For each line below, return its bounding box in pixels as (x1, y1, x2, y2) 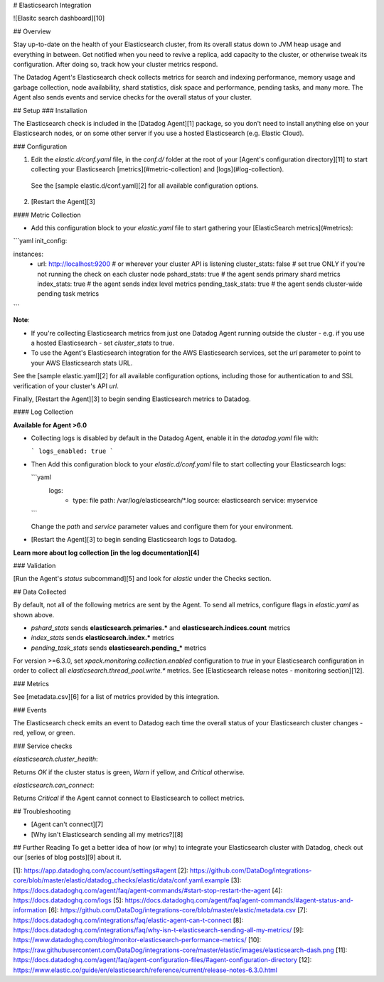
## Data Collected (13, 587, 67, 596)
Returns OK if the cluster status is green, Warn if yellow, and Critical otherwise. (13, 768, 245, 776)
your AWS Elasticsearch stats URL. (31, 358, 133, 367)
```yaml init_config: (13, 237, 68, 245)
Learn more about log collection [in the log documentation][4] (13, 548, 200, 557)
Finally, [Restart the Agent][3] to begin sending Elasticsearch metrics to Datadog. (13, 395, 252, 403)
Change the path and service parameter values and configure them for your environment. (31, 522, 294, 530)
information (13, 906, 48, 914)
